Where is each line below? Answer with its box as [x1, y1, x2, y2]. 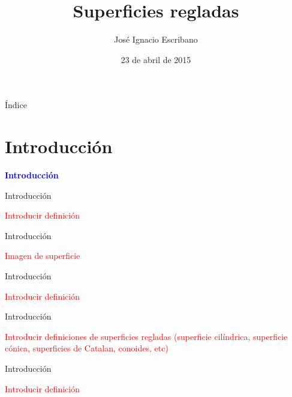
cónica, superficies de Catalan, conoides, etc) [5, 342, 168, 354]
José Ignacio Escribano [114, 33, 198, 46]
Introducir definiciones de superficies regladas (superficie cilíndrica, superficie [5, 330, 288, 342]
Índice [5, 98, 27, 111]
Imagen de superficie [5, 249, 80, 262]
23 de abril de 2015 [121, 53, 191, 65]
